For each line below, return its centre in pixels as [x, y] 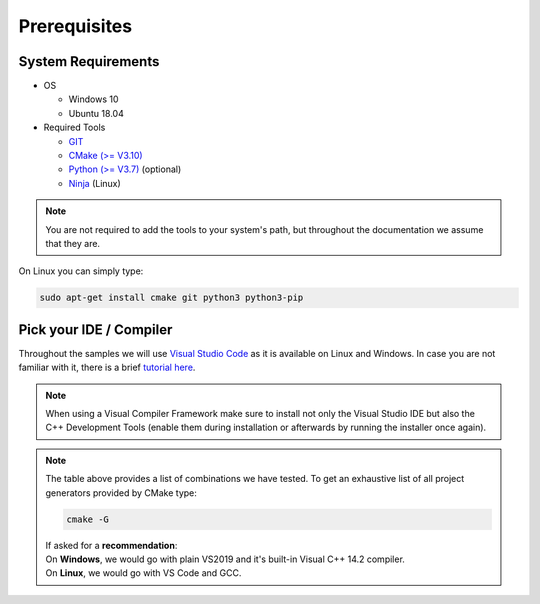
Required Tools [74, 127]
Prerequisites [75, 26]
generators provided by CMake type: [121, 492]
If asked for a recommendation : [111, 545]
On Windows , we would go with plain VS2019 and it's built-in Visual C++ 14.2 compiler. [225, 559]
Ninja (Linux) [95, 183]
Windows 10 [93, 99]
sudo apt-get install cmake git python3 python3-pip [171, 298]
